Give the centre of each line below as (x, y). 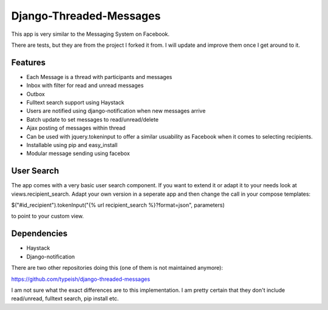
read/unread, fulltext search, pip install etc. (65, 298)
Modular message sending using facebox (78, 153)
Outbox (36, 94)
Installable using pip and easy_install (72, 145)
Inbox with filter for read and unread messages (85, 86)
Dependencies (39, 234)
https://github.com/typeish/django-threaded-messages (81, 279)
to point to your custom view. (48, 216)
